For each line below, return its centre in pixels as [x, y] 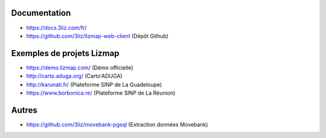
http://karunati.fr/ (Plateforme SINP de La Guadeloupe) [94, 84]
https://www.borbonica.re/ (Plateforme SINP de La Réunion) [101, 93]
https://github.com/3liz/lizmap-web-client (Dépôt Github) [97, 36]
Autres [24, 110]
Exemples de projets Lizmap [65, 53]
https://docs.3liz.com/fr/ [56, 28]
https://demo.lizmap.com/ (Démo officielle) [80, 67]
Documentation [41, 13]
